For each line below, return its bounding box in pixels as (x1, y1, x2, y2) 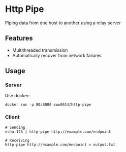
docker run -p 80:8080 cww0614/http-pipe (5, 102, 92, 107)
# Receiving (5, 138, 30, 143)
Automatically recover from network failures (12, 52, 102, 58)
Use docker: (5, 93, 30, 99)
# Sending (5, 125, 26, 130)
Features (5, 34, 33, 42)
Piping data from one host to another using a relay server (5, 20, 121, 26)
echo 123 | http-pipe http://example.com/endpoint (5, 129, 111, 134)
